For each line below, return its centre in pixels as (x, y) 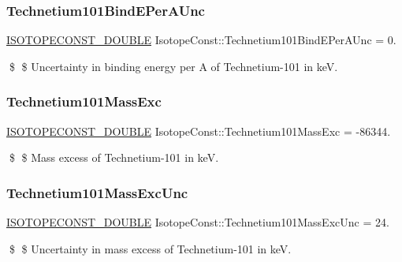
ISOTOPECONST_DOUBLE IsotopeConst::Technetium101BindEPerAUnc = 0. (201, 40)
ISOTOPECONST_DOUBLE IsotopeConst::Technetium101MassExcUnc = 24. (198, 222)
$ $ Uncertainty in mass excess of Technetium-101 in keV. (150, 248)
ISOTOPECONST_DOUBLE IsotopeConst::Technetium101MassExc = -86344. (199, 131)
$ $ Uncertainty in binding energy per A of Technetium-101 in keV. (173, 66)
